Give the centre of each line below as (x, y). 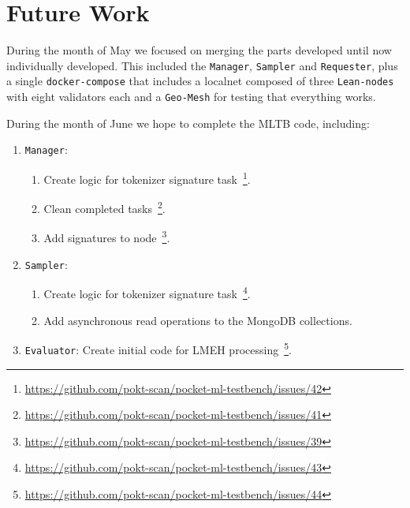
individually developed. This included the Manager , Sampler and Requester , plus (202, 65)
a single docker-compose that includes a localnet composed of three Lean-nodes (200, 81)
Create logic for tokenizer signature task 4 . (147, 292)
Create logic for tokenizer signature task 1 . (147, 177)
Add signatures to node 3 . (107, 237)
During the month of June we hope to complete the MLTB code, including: (188, 123)
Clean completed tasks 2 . (104, 207)
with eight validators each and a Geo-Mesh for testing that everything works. (191, 97)
